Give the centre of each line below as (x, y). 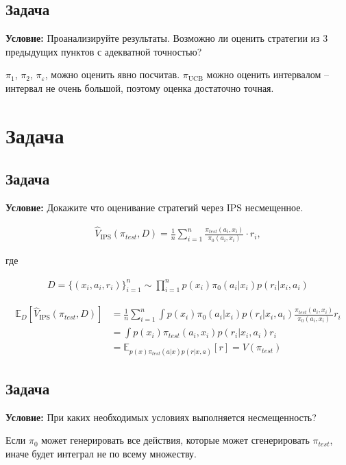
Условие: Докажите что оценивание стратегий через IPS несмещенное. (155, 207)
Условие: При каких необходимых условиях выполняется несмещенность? (161, 417)
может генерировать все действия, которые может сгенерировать (175, 440)
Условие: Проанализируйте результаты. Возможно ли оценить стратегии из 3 (167, 38)
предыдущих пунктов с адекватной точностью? (104, 51)
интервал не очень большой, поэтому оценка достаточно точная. (140, 87)
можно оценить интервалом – (268, 74)
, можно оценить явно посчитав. (112, 74)
